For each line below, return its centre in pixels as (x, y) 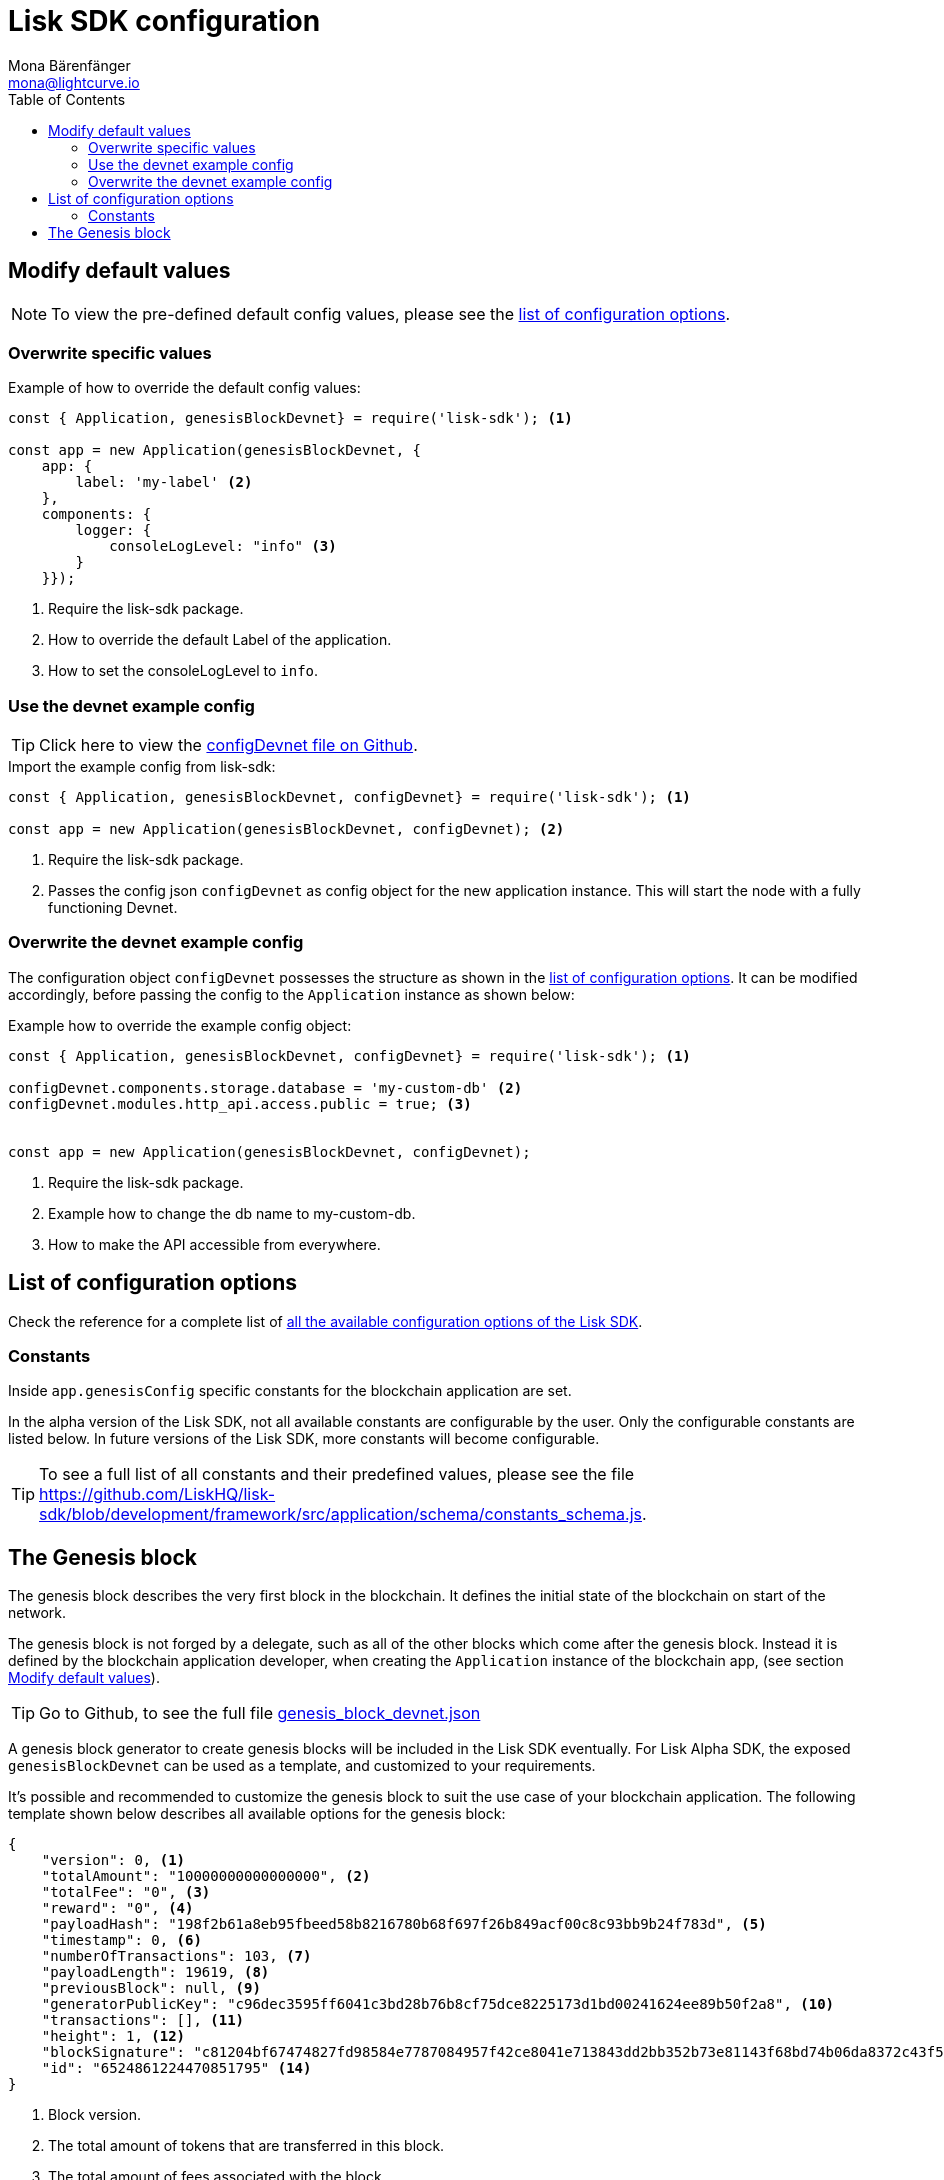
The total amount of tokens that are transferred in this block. (246, 2146)
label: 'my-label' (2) (164, 482)
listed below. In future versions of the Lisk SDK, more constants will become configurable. (304, 1439)
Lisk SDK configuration (164, 21)
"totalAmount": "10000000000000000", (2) (206, 1876)
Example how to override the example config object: (180, 1025)
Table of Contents (67, 99)
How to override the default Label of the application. (220, 640)
